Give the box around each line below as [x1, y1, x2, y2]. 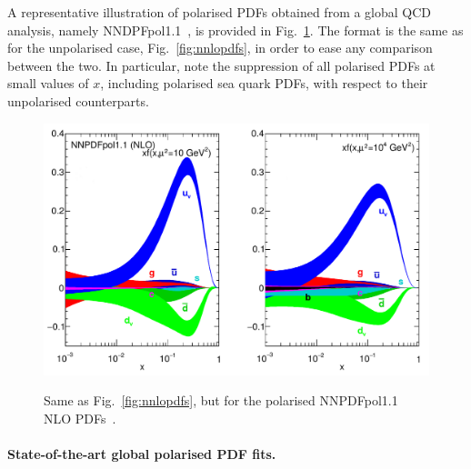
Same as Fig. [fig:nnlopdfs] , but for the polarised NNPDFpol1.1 [44, 391, 398, 410]
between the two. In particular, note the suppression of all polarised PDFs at [7, 55, 436, 75]
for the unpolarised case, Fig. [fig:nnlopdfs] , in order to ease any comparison [7, 38, 433, 57]
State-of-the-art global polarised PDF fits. [7, 444, 276, 463]
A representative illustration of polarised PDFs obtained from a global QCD [7, 3, 432, 21]
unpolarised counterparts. [7, 91, 149, 110]
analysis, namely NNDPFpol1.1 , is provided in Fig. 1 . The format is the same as [7, 20, 464, 39]
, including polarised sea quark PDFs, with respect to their [100, 74, 428, 93]
